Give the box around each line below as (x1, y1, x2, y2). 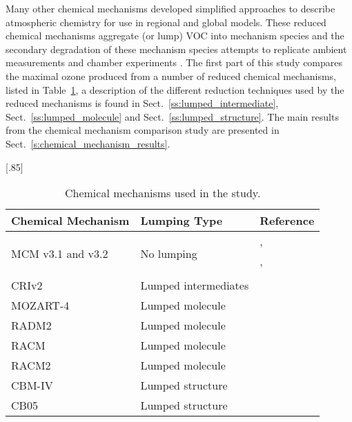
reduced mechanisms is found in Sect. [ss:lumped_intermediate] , (6, 96, 279, 110)
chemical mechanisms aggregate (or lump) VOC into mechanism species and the (6, 28, 344, 43)
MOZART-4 (11, 297, 70, 314)
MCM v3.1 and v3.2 (11, 245, 108, 261)
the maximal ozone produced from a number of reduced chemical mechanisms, (6, 68, 336, 83)
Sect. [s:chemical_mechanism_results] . (6, 136, 170, 150)
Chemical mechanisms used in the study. (64, 185, 261, 201)
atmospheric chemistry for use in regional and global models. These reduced (6, 14, 326, 29)
